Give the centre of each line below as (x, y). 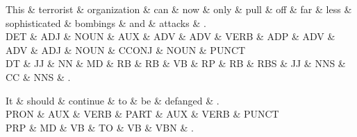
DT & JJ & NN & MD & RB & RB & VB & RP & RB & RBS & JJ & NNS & (176, 63)
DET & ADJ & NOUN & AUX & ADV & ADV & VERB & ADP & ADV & (171, 36)
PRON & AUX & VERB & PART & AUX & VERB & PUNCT (142, 114)
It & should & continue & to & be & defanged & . (113, 100)
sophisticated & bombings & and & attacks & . (106, 22)
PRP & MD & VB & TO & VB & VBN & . (100, 127)
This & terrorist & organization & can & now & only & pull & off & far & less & (179, 9)
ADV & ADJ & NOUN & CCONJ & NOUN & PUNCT (126, 49)
